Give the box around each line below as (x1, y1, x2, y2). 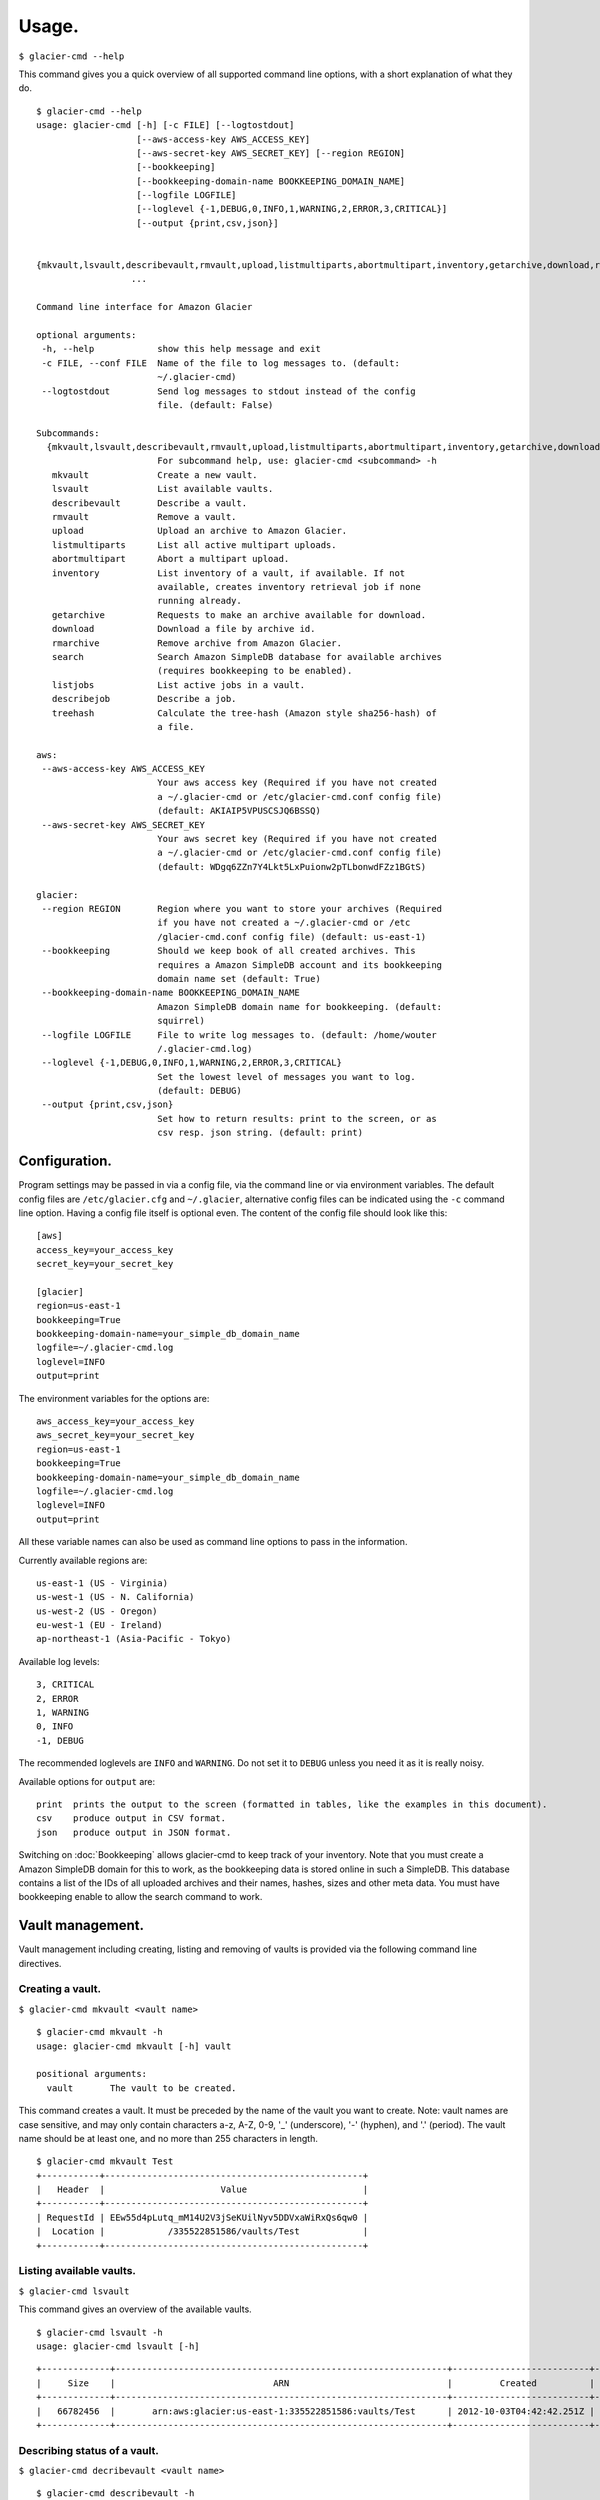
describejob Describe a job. (51, 693, 237, 705)
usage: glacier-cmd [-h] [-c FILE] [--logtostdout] (36, 120, 295, 131)
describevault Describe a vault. (51, 497, 248, 509)
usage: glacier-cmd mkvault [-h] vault (36, 2040, 232, 2052)
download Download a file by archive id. (51, 623, 316, 635)
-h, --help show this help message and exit (41, 343, 322, 355)
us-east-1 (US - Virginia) (36, 1577, 169, 1589)
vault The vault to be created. (46, 2082, 237, 2094)
